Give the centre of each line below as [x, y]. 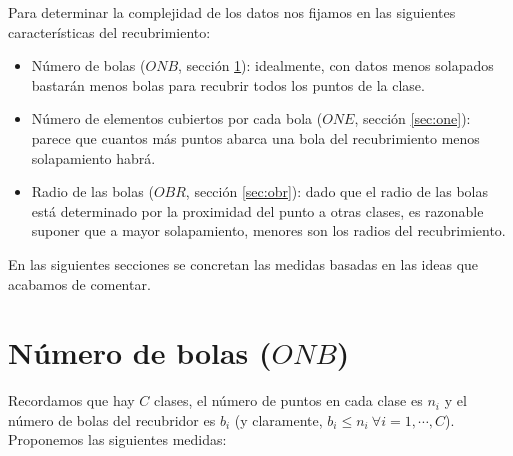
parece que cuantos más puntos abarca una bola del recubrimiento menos [255, 137]
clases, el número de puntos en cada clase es [288, 400]
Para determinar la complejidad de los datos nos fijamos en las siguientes [232, 12]
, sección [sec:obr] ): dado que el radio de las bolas [337, 191]
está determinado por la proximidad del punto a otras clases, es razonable [257, 210]
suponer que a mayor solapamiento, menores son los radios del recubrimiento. [268, 230]
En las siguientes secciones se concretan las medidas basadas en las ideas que [243, 263]
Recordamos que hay [71, 400]
